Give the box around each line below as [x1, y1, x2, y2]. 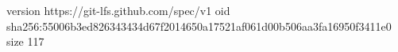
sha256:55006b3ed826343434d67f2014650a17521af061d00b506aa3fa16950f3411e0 [6, 17, 392, 34]
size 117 [6, 33, 44, 50]
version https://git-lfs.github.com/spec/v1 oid [6, 2, 230, 18]
